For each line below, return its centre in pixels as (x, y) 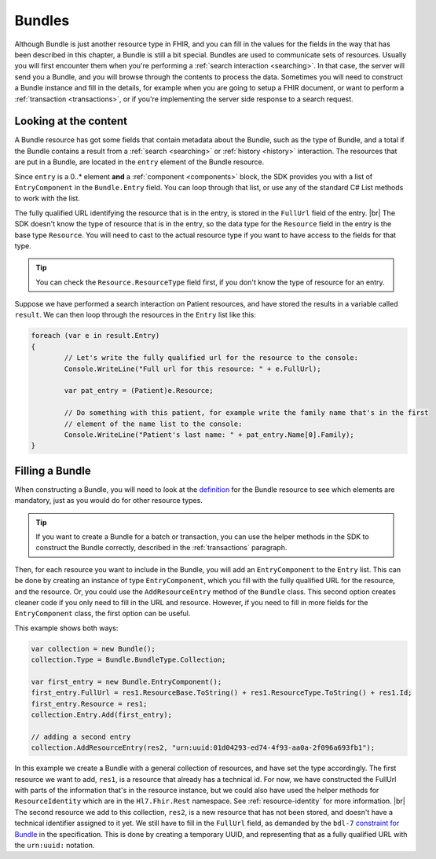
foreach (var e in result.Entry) (95, 336)
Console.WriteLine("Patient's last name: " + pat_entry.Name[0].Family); (209, 435)
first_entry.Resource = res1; (89, 704)
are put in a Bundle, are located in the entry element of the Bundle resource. (139, 162)
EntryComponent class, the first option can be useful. (103, 614)
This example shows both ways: (66, 628)
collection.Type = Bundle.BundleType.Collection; (128, 660)
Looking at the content (71, 121)
